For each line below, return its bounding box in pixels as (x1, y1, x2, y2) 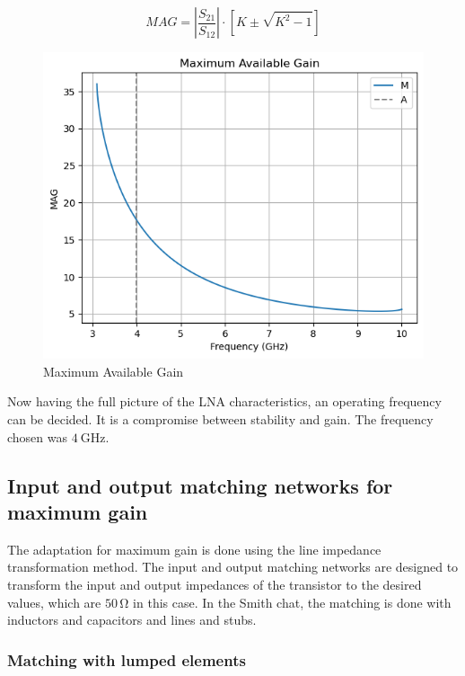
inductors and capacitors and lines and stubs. (7, 610, 257, 629)
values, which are (7, 592, 101, 611)
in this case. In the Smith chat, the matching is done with (133, 592, 452, 611)
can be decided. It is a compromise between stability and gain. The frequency (7, 409, 434, 428)
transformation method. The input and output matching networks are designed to (7, 557, 459, 576)
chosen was (7, 427, 68, 446)
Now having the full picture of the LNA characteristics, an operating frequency (7, 392, 442, 411)
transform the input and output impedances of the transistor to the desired (7, 574, 422, 593)
